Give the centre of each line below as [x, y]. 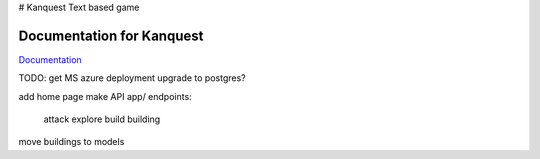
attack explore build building [102, 119]
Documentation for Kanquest [111, 35]
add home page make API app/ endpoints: [105, 96]
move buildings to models [71, 142]
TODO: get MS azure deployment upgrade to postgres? [132, 78]
